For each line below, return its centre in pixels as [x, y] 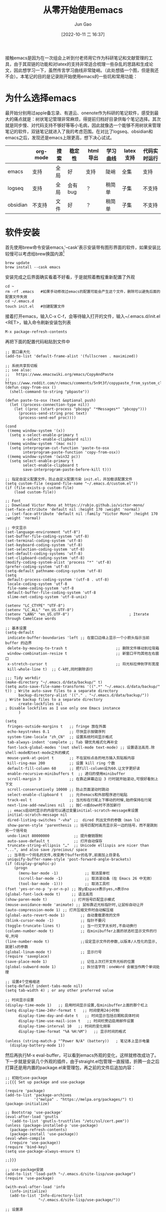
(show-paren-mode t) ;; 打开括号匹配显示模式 [60, 900]
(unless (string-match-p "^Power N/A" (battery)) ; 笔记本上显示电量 [77, 1041]
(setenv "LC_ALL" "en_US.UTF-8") [40, 610]
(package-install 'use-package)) [44, 1134]
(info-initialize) [29, 1191]
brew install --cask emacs [33, 268]
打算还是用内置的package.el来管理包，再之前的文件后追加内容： [70, 1068]
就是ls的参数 [17, 947]
